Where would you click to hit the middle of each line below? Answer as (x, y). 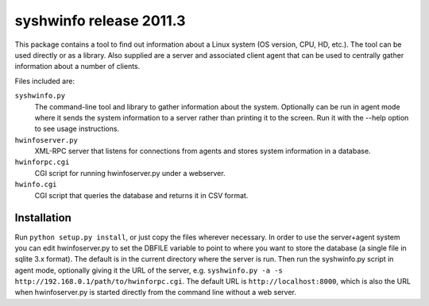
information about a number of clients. (77, 67)
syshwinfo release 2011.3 (100, 21)
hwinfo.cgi (36, 185)
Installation (43, 218)
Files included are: (45, 81)
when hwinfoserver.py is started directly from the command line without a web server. (156, 293)
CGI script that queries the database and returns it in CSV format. (141, 195)
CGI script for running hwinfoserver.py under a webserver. (130, 173)
